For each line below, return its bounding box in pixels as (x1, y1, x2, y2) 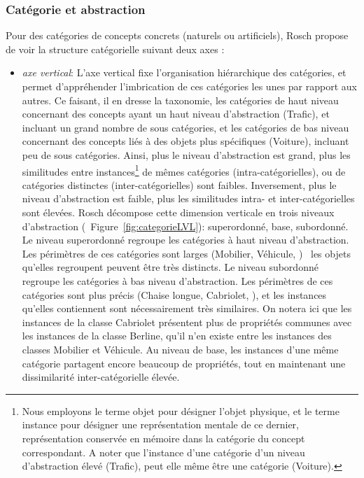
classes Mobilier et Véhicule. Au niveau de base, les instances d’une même (22, 342, 339, 356)
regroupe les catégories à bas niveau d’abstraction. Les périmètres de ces (22, 273, 333, 288)
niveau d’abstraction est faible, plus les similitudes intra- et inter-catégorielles (22, 191, 355, 206)
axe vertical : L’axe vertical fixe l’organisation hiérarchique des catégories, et (22, 65, 346, 80)
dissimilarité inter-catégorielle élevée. (22, 370, 180, 384)
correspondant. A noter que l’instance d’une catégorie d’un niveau (22, 444, 305, 459)
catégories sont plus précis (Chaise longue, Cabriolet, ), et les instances (22, 287, 327, 302)
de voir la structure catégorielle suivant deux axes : (6, 41, 225, 56)
